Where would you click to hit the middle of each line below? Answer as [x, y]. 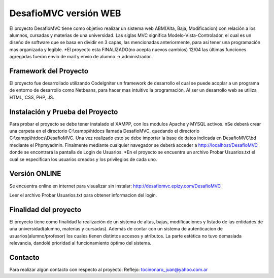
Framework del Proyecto [49, 71]
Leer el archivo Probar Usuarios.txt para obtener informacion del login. [83, 195]
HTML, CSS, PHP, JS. [32, 97]
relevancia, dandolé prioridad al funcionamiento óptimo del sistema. [80, 243]
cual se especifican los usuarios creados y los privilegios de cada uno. [83, 159]
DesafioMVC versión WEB [65, 13]
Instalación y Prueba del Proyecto [64, 112]
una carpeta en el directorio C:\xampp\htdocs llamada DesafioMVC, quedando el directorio [105, 131]
